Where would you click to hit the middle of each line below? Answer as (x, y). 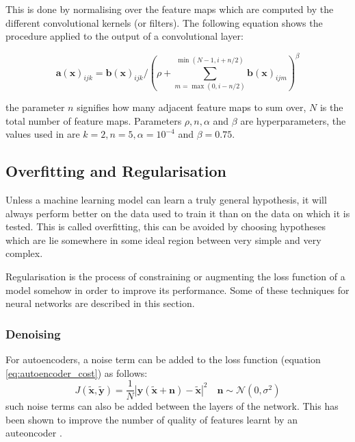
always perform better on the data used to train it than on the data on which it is (178, 213)
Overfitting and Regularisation (116, 171)
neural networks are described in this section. (100, 303)
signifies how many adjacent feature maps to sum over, (192, 107)
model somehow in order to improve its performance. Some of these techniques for (177, 290)
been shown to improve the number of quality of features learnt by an (152, 419)
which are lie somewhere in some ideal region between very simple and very (163, 240)
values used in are (43, 134)
